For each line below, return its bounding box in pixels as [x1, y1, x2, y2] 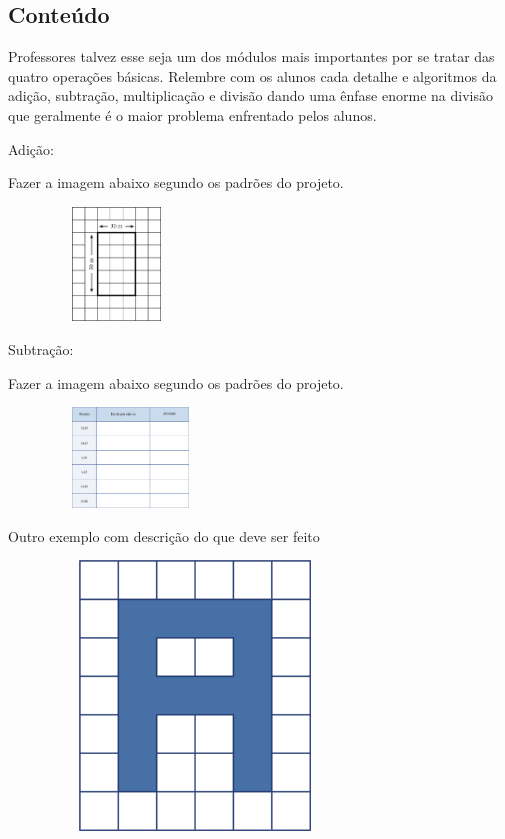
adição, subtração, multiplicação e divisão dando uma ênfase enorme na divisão [8, 85, 493, 106]
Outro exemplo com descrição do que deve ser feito [8, 525, 320, 546]
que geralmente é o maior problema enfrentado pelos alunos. [8, 104, 377, 125]
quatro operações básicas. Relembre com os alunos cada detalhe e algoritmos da [8, 65, 497, 86]
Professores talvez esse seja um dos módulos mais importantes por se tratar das [8, 46, 495, 67]
